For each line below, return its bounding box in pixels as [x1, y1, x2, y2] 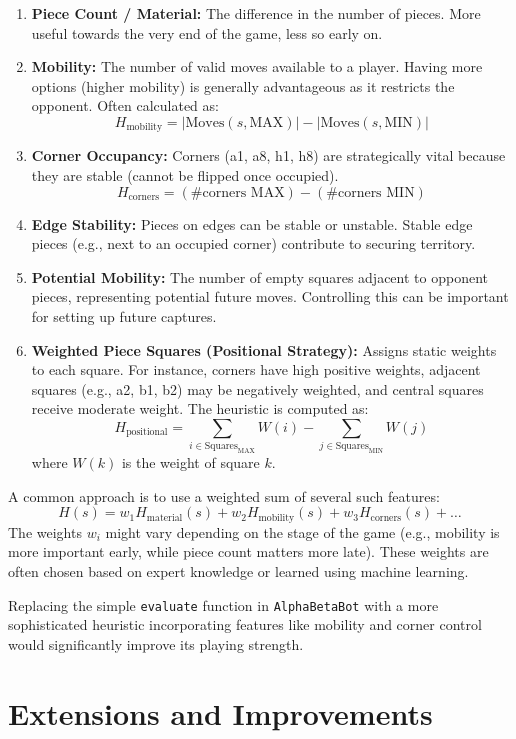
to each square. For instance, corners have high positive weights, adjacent [31, 359, 481, 380]
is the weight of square [121, 452, 260, 473]
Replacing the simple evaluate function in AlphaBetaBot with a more [8, 594, 439, 615]
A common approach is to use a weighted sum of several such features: [8, 485, 440, 506]
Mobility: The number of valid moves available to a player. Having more [31, 56, 483, 77]
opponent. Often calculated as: [31, 95, 219, 116]
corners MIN [337, 185, 415, 200]
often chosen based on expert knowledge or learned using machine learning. [8, 561, 469, 582]
